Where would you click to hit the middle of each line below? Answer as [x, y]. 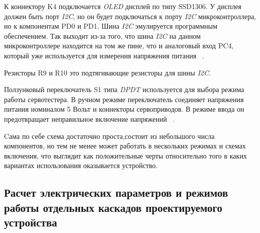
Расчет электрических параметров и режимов [116, 192]
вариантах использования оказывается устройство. [81, 165]
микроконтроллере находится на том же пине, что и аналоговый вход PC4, [119, 46]
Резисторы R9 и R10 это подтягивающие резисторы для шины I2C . [108, 72]
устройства [31, 222]
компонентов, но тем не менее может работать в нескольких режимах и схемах [125, 146]
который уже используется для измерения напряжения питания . [104, 55]
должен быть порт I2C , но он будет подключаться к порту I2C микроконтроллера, [130, 16]
